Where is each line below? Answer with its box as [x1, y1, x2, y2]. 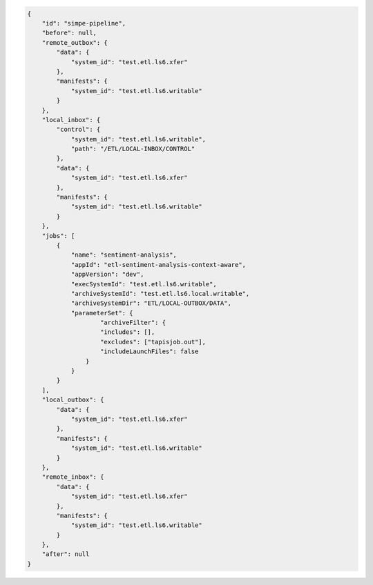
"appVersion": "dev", [70, 270, 144, 279]
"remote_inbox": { [41, 473, 104, 481]
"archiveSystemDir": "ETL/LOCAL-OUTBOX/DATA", [70, 299, 231, 307]
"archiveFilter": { [100, 319, 166, 327]
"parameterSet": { [70, 309, 134, 317]
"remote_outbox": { [41, 39, 108, 46]
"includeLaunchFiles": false [100, 348, 199, 355]
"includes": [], [100, 328, 155, 336]
